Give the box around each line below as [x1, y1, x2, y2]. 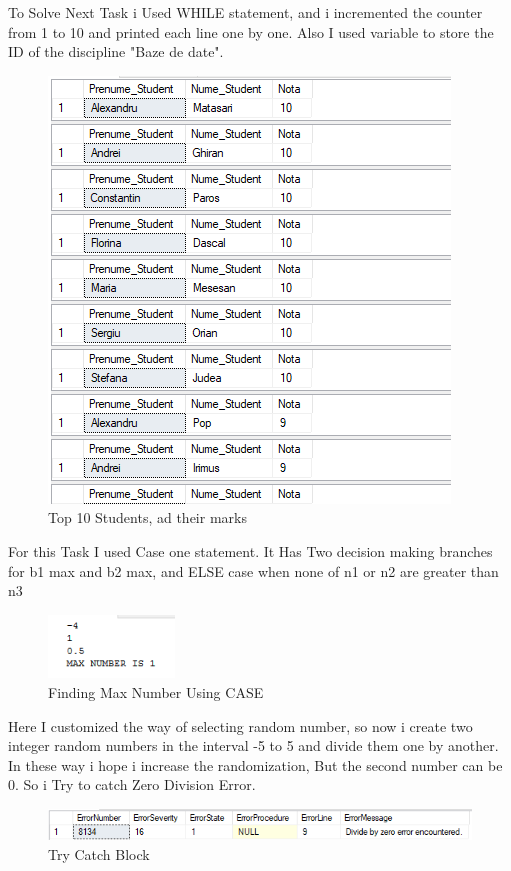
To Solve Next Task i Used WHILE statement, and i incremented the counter [8, 2, 483, 22]
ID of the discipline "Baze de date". [8, 41, 224, 62]
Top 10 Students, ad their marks [48, 507, 247, 528]
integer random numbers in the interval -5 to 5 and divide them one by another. [8, 735, 499, 756]
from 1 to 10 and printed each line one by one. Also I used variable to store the [8, 21, 494, 42]
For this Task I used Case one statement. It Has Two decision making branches [8, 540, 493, 561]
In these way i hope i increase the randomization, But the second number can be [8, 754, 503, 775]
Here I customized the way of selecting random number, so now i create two [8, 715, 473, 736]
